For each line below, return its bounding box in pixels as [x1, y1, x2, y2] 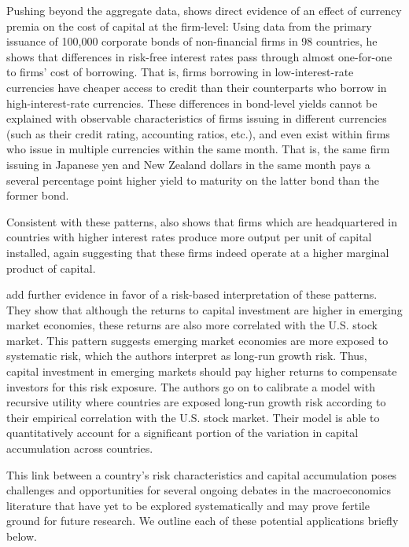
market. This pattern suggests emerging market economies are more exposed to [6, 332, 389, 348]
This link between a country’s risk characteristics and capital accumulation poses [6, 466, 397, 483]
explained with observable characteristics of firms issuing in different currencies [6, 110, 387, 127]
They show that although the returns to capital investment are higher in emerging [6, 301, 403, 318]
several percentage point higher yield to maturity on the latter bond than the [6, 171, 379, 188]
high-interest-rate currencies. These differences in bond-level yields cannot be [6, 94, 378, 111]
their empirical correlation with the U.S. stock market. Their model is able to [6, 409, 380, 425]
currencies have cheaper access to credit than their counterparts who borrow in [6, 79, 387, 95]
